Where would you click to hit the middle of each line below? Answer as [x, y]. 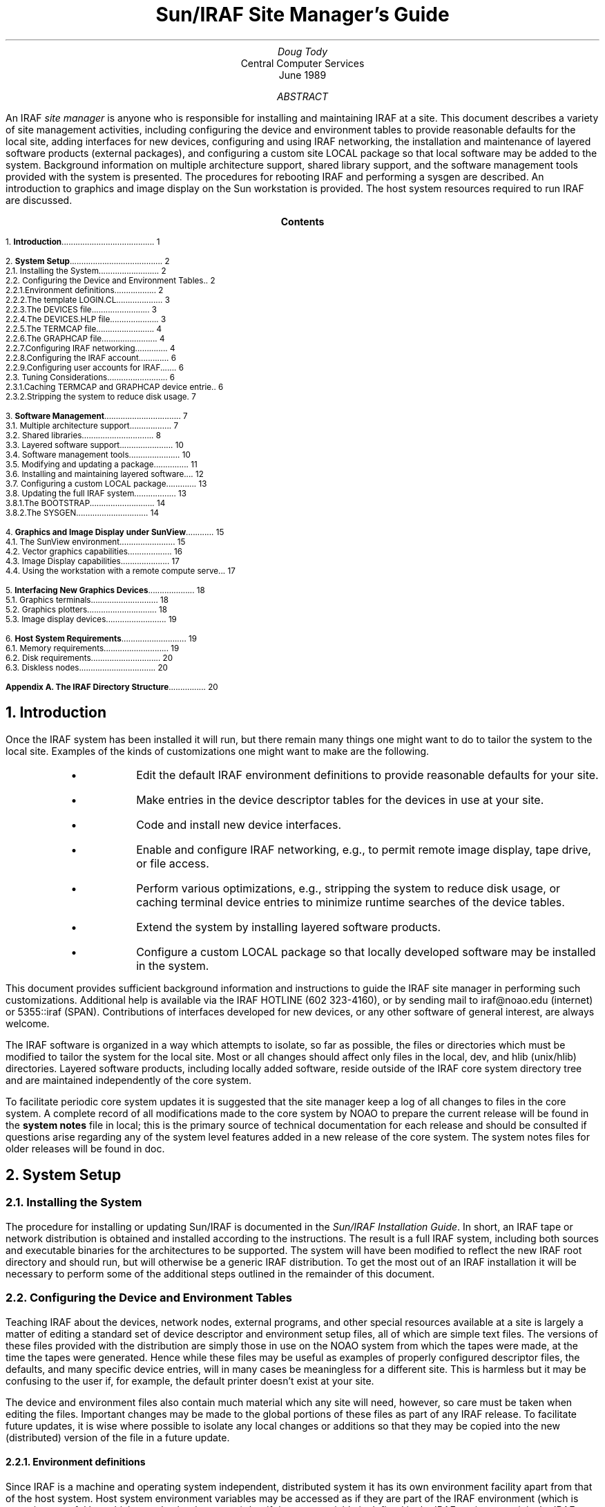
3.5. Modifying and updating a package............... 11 [102, 464]
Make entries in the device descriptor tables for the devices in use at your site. [340, 799]
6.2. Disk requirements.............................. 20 [89, 658]
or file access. [173, 863]
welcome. [28, 1023]
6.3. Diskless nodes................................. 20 [87, 667]
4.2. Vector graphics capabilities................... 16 [94, 551]
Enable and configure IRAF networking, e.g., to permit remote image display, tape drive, [364, 849]
